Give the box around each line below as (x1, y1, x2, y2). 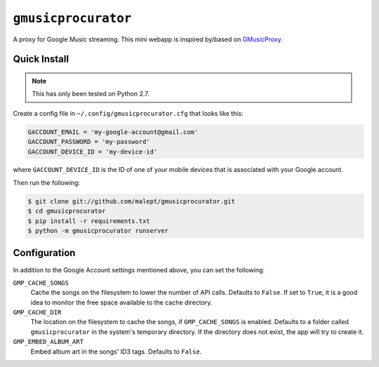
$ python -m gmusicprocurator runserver (27, 227, 168, 235)
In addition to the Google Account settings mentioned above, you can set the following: (13, 265, 265, 274)
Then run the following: (13, 178, 81, 187)
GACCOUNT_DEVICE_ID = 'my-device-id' (27, 147, 158, 156)
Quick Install (13, 53, 69, 65)
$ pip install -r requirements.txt (27, 217, 150, 225)
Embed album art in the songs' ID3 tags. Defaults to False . (30, 347, 202, 356)
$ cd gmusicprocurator (27, 207, 106, 215)
